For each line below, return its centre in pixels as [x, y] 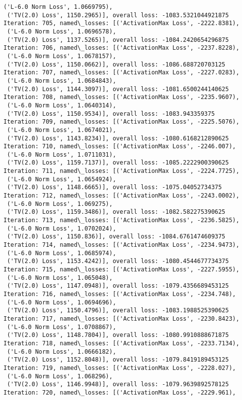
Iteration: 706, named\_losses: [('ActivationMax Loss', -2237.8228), [121, 48]
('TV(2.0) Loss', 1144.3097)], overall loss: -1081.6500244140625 [118, 89]
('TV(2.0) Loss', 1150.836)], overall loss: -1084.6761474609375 [116, 237]
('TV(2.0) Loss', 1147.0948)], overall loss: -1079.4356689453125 [118, 286]
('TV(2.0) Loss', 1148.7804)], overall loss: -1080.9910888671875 [118, 335]
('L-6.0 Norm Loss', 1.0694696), [62, 302]
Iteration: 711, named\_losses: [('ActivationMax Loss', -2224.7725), [121, 171]
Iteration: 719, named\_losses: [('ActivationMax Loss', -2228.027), [120, 368]
